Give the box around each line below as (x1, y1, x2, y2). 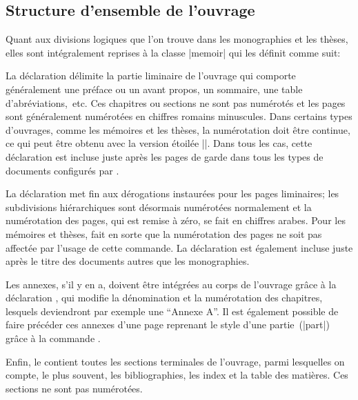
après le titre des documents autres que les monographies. (6, 254, 250, 268)
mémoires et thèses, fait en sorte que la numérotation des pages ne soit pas (6, 226, 322, 241)
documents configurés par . (6, 163, 119, 177)
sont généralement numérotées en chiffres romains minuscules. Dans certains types (6, 109, 352, 123)
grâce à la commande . (6, 331, 101, 346)
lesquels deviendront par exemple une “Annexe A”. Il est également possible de (6, 303, 339, 318)
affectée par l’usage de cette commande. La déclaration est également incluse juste (6, 240, 353, 254)
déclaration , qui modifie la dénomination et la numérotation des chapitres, (6, 290, 323, 305)
